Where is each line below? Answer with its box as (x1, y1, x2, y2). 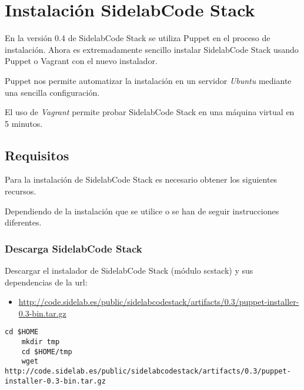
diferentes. (5, 216, 42, 228)
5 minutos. (5, 117, 43, 129)
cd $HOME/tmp (21, 347, 72, 356)
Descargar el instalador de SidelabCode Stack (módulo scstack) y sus (5, 264, 253, 277)
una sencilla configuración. (5, 86, 100, 98)
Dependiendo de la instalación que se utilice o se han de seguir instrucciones (5, 204, 279, 217)
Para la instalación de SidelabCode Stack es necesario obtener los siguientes (5, 173, 278, 186)
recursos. (5, 185, 36, 197)
